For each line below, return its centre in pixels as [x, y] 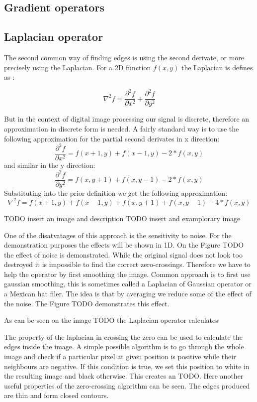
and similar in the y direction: [50, 165]
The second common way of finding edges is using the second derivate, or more [124, 57]
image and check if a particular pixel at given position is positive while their [120, 356]
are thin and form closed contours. [56, 395]
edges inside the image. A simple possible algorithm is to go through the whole [124, 346]
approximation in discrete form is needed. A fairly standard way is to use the [122, 128]
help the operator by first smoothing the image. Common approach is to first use [127, 274]
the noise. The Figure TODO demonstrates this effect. [87, 303]
